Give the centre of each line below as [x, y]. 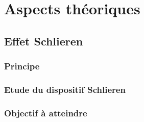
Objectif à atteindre [46, 113]
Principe [22, 66]
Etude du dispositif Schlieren [65, 89]
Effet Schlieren [44, 41]
